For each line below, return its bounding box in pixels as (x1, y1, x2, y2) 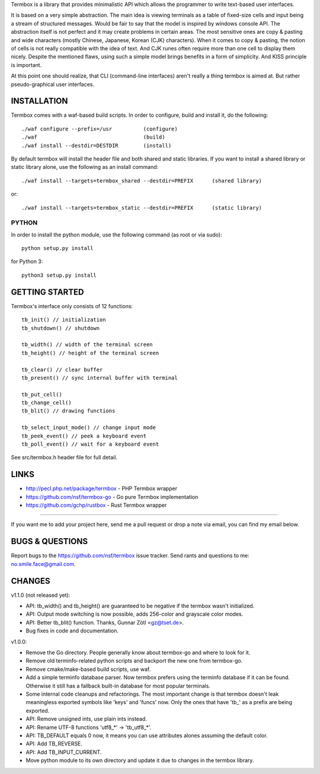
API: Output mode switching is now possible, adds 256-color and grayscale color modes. (25, 610, 244, 618)
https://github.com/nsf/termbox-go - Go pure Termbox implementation (25, 493, 199, 500)
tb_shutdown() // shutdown (21, 325, 100, 331)
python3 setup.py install (21, 271, 97, 279)
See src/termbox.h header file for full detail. (11, 454, 118, 461)
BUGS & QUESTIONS (11, 536, 88, 546)
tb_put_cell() (21, 391, 62, 398)
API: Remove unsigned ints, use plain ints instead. (25, 715, 148, 722)
